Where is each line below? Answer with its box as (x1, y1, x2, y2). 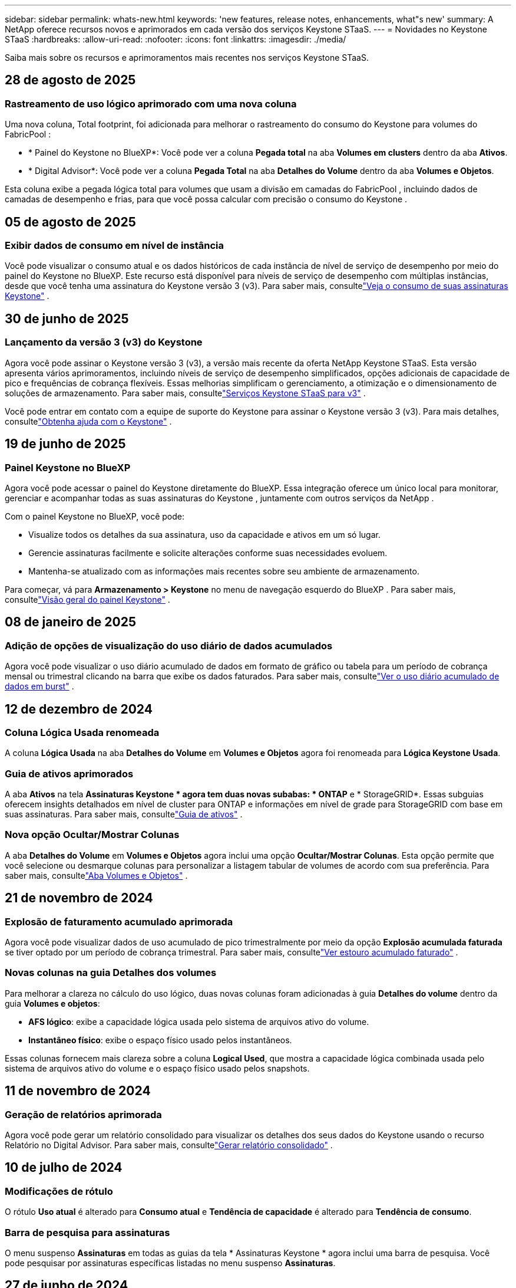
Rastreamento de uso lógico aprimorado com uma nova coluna (5, 97, 297, 110)
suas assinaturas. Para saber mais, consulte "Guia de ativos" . (5, 809, 243, 820)
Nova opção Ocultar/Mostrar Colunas (5, 829, 180, 841)
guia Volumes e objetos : (5, 998, 100, 1008)
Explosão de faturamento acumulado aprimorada (5, 915, 233, 928)
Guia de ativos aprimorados (5, 767, 134, 780)
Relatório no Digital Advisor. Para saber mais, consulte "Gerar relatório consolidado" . (5, 1140, 333, 1150)
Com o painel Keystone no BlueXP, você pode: (5, 511, 185, 521)
